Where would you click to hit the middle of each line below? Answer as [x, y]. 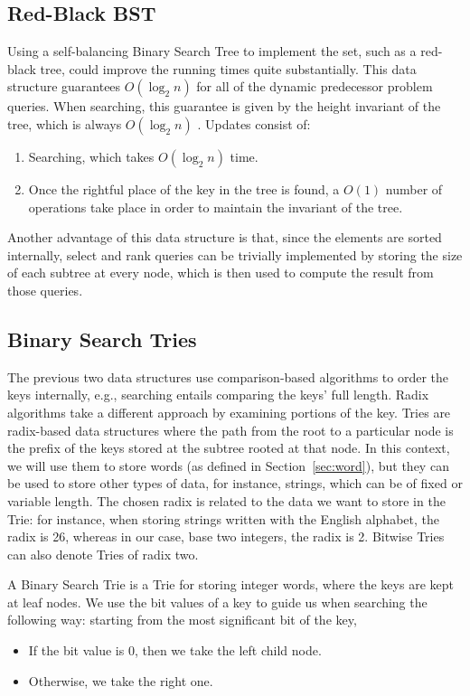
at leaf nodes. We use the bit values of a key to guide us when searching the [217, 602]
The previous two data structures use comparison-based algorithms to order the [228, 376]
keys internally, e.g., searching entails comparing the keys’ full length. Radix [218, 395]
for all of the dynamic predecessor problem [315, 86]
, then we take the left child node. [228, 650]
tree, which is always [65, 123]
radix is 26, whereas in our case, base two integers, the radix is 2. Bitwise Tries [226, 536]
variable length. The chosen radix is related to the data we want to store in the [226, 500]
